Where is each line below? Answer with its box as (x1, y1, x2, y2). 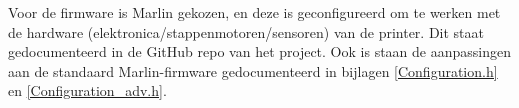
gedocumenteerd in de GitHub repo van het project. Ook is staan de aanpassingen (8, 41, 511, 62)
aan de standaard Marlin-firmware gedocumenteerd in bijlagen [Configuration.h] (8, 60, 498, 81)
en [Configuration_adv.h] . (8, 80, 167, 101)
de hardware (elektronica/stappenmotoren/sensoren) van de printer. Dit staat (8, 21, 485, 42)
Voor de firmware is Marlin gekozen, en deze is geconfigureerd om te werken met (8, 2, 501, 22)
